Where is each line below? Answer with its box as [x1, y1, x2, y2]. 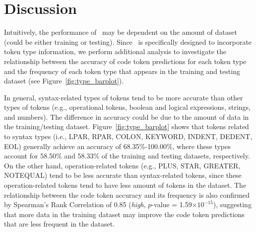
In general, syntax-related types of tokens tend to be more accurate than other [4, 92, 243, 102]
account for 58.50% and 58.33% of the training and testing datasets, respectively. [4, 151, 250, 161]
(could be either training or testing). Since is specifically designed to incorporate [4, 36, 252, 47]
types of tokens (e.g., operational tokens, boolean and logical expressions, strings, [4, 102, 251, 112]
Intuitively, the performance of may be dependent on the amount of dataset [4, 27, 237, 37]
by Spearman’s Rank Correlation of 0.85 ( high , [4, 199, 146, 210]
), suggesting [213, 199, 252, 210]
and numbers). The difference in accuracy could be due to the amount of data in [4, 111, 249, 122]
